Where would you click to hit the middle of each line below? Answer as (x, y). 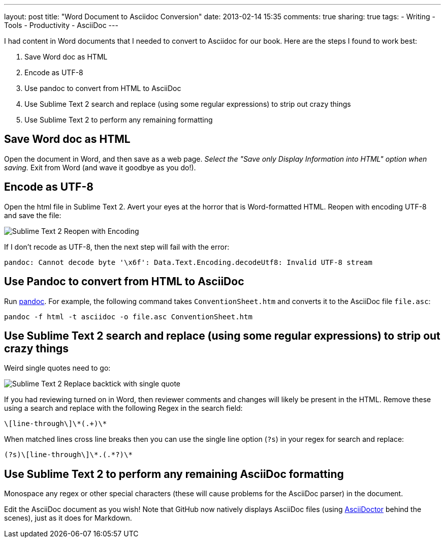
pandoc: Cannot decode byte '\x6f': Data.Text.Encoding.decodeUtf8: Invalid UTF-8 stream (188, 262)
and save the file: (33, 215)
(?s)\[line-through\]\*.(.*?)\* (68, 455)
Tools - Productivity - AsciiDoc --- (61, 25)
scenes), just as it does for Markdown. (68, 518)
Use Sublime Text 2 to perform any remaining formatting (119, 120)
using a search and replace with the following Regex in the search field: (123, 408)
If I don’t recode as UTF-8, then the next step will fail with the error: (117, 247)
